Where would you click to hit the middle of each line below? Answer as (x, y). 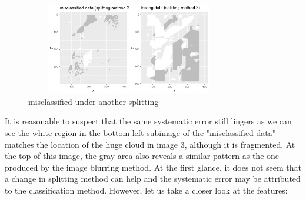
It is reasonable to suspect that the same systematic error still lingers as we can (148, 121)
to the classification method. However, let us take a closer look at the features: (146, 190)
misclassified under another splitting (94, 101)
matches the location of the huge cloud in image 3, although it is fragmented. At (150, 144)
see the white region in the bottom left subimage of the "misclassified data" (140, 132)
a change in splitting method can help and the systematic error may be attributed (153, 179)
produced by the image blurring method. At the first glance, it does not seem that (153, 167)
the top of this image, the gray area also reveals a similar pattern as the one (142, 156)
